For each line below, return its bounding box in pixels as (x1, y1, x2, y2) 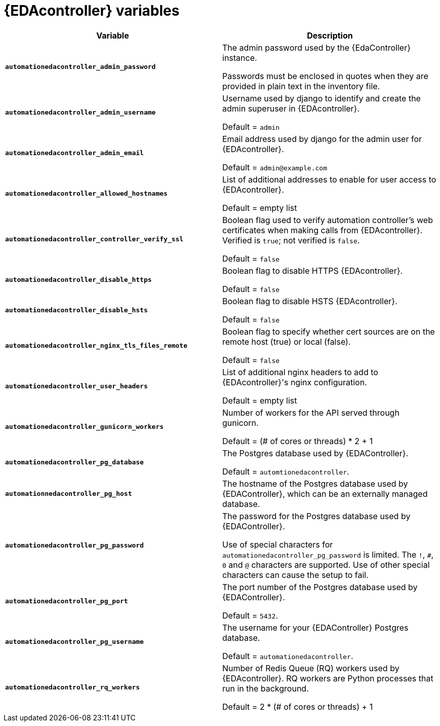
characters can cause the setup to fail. (222, 569, 369, 580)
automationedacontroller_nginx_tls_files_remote (5, 342, 188, 350)
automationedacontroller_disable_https (5, 276, 152, 284)
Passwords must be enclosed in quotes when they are (222, 70, 428, 81)
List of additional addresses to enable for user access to (222, 174, 436, 185)
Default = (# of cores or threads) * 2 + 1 (222, 435, 373, 446)
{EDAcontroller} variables (4, 2, 180, 19)
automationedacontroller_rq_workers (5, 683, 140, 692)
